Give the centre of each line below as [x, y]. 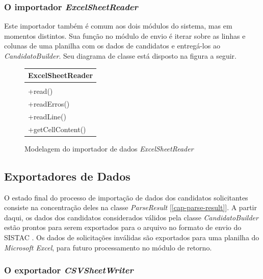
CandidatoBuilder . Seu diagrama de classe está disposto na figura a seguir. [120, 56]
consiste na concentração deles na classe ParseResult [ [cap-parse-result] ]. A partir [130, 207]
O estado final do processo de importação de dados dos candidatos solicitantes [126, 197]
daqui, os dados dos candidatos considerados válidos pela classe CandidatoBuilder [131, 217]
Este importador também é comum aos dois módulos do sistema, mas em [118, 26]
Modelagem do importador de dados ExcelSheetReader [109, 148]
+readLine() [47, 116]
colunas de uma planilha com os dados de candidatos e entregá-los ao [112, 46]
